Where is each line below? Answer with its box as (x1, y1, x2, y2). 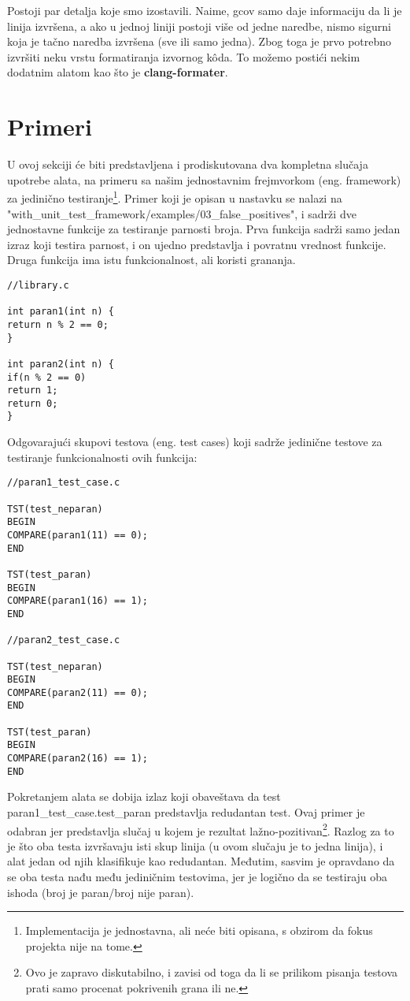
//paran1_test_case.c (7, 477, 120, 489)
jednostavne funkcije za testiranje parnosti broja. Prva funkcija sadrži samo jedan (7, 221, 401, 237)
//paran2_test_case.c (7, 634, 120, 646)
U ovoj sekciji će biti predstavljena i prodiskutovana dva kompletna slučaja (7, 156, 368, 173)
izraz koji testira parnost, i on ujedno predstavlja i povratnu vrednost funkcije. (7, 236, 386, 252)
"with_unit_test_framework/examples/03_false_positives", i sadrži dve (7, 205, 356, 221)
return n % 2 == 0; (7, 318, 109, 330)
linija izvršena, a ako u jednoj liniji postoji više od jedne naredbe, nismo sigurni (7, 17, 391, 34)
